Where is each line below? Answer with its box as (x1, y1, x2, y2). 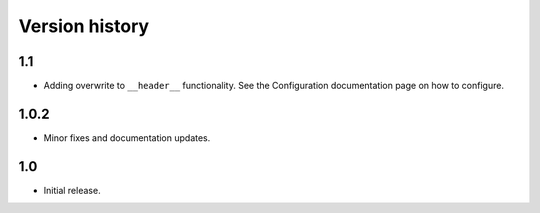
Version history (18, 15, 150, 37)
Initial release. (43, 184, 101, 196)
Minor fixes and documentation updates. (43, 131, 211, 144)
